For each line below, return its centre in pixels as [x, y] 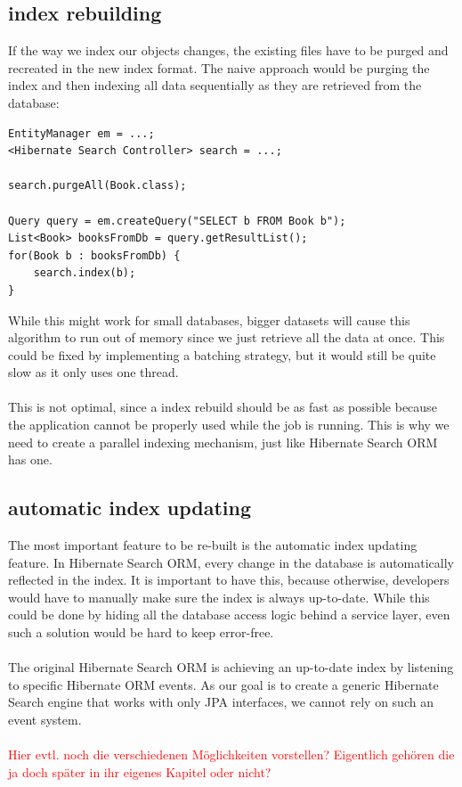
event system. [45, 719]
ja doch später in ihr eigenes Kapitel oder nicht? [140, 771]
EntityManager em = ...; [81, 133]
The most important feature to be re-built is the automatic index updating [213, 545]
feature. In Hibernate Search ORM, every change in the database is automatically [231, 562]
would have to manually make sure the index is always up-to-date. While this [219, 597]
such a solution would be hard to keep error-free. [141, 632]
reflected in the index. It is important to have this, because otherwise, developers [229, 580]
